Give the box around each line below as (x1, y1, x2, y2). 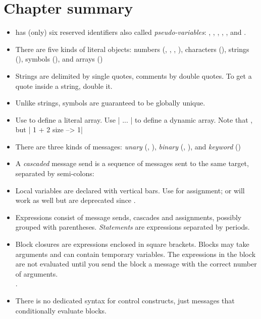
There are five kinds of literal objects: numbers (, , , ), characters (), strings (15, 43, 249, 54)
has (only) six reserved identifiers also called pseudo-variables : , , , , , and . (15, 27, 246, 37)
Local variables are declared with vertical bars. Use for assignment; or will (15, 185, 245, 195)
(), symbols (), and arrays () (15, 54, 103, 64)
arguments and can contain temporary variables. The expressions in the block (15, 248, 256, 259)
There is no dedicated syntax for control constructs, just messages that (15, 295, 235, 305)
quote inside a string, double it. (15, 80, 113, 91)
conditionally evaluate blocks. (15, 305, 107, 315)
